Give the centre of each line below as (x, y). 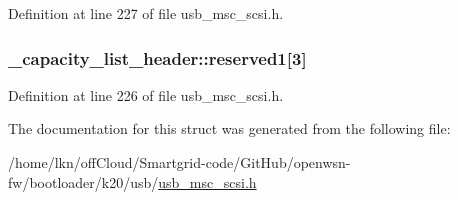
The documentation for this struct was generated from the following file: (229, 128)
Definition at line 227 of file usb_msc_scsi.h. (146, 13)
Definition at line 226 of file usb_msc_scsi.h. (146, 94)
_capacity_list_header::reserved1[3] (157, 57)
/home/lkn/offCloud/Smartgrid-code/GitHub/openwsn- (179, 162)
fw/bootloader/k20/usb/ (83, 181)
